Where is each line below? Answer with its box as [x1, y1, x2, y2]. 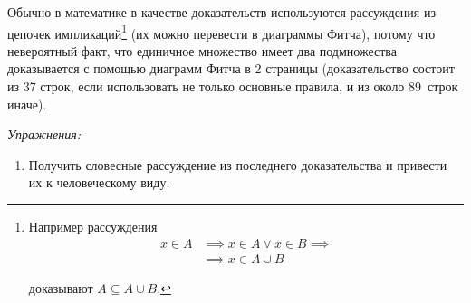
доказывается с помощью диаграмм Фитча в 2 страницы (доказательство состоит [7, 59, 455, 78]
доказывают [28, 278, 93, 297]
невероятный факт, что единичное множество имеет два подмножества [7, 41, 397, 60]
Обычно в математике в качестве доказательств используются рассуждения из [7, 3, 436, 21]
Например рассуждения [28, 217, 158, 235]
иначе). [7, 94, 47, 113]
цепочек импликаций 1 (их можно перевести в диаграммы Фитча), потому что [7, 21, 436, 43]
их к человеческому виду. [28, 173, 170, 192]
